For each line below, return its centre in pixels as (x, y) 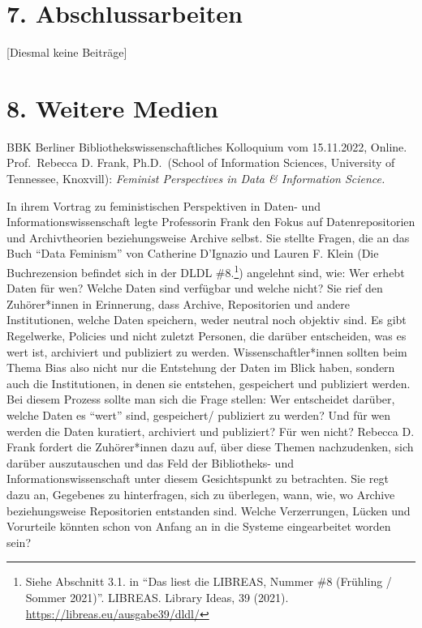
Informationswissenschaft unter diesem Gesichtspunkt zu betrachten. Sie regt (198, 478)
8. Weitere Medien (112, 107)
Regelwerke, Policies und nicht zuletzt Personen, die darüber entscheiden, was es (207, 336)
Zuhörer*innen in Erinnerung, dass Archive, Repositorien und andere (178, 303)
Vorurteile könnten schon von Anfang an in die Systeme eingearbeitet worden (199, 526)
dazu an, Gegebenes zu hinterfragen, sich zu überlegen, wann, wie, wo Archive (201, 494)
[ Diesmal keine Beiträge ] (67, 52)
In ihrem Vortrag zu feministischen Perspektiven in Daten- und (164, 205)
